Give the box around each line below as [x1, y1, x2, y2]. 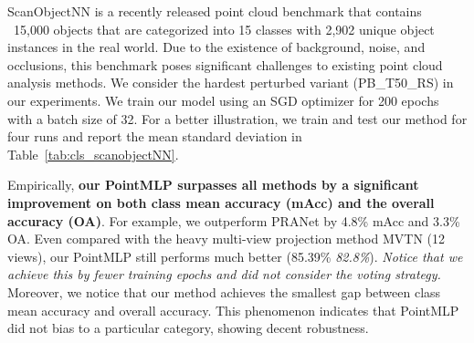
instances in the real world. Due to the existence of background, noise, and [7, 37, 426, 57]
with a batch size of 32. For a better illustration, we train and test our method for [7, 109, 468, 128]
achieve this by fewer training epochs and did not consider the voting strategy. [7, 265, 441, 284]
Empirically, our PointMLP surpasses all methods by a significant [7, 175, 419, 194]
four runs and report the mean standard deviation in [7, 127, 302, 146]
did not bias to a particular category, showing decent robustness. [7, 318, 369, 338]
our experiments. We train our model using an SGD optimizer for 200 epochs [7, 90, 439, 109]
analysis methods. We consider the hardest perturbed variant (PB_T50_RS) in [7, 73, 454, 92]
